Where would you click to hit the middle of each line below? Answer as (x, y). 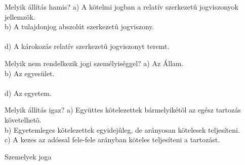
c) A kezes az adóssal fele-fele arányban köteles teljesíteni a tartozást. (112, 140)
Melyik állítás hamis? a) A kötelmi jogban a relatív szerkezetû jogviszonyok (121, 7)
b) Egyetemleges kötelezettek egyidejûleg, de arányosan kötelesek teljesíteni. (122, 129)
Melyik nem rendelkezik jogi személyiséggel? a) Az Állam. (94, 63)
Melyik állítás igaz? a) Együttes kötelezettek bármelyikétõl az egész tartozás (123, 110)
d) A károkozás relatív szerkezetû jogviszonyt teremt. (87, 46)
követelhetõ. (23, 119)
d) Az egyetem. (28, 93)
